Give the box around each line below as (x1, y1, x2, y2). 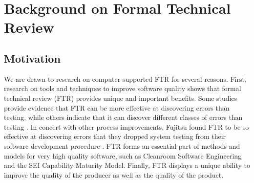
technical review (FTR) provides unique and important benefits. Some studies (4, 92, 237, 103)
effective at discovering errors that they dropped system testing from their (4, 131, 226, 141)
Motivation (4, 50, 61, 66)
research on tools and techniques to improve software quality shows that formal (4, 83, 241, 93)
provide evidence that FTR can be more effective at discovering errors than (4, 102, 230, 113)
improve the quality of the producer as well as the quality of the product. (4, 169, 224, 180)
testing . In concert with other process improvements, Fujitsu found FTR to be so (4, 121, 249, 132)
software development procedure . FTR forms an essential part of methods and (4, 140, 240, 151)
